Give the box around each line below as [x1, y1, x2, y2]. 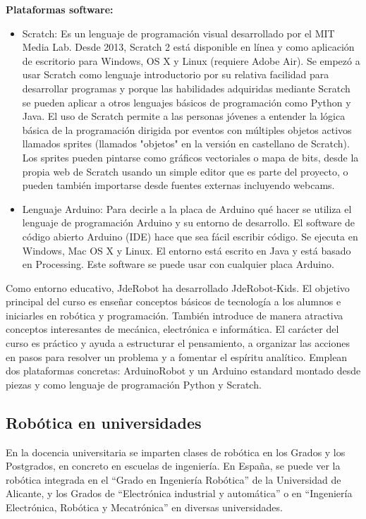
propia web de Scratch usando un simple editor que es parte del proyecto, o [22, 164, 348, 178]
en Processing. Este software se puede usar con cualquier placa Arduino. [22, 257, 334, 271]
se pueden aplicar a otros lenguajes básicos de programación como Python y [22, 94, 351, 109]
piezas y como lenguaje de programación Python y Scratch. [6, 377, 262, 391]
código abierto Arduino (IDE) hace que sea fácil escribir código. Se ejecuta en [22, 228, 358, 243]
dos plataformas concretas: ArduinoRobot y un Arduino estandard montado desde [6, 363, 361, 378]
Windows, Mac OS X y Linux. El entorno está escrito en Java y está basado [22, 243, 351, 257]
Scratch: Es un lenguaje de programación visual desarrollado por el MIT [22, 25, 335, 40]
